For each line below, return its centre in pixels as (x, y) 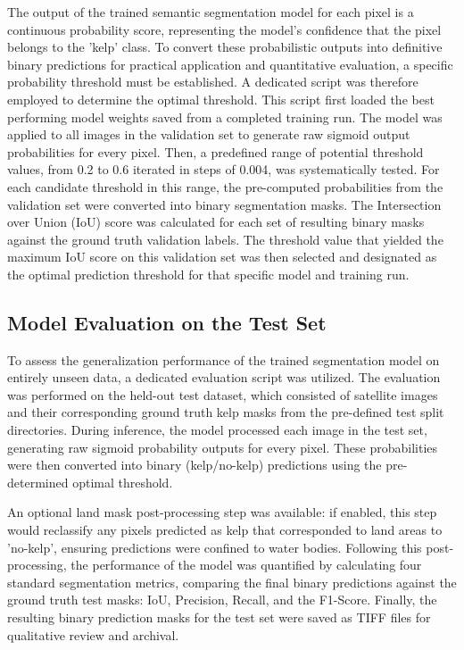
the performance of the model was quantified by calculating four (246, 565)
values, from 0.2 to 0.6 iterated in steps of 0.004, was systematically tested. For (224, 169)
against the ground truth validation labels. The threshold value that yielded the (225, 239)
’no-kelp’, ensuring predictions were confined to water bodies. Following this (215, 547)
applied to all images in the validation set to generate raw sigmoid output (209, 134)
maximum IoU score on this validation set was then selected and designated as (222, 257)
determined (38, 482)
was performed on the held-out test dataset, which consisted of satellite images (223, 394)
